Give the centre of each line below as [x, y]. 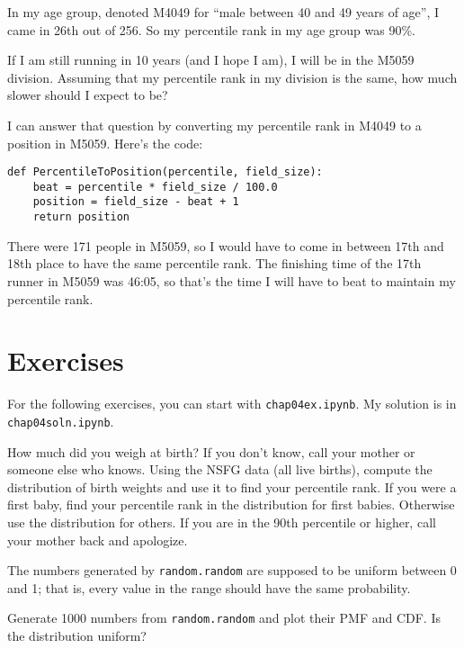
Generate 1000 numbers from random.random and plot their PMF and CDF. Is [224, 618]
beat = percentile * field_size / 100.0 [155, 187]
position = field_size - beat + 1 [136, 202]
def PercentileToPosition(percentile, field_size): [165, 172]
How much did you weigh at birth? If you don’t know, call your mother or [211, 451]
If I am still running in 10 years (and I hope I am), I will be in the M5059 [211, 60]
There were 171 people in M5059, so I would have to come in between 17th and [226, 245]
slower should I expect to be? [88, 95]
